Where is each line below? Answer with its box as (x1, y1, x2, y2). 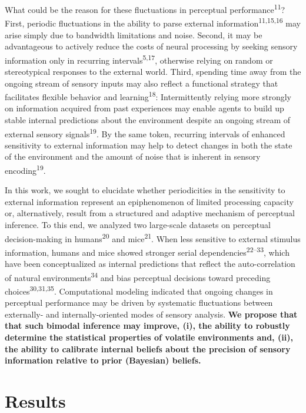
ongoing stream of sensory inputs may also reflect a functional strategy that (5, 77, 278, 89)
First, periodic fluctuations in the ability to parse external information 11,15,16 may (5, 15, 301, 29)
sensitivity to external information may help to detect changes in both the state (5, 138, 292, 151)
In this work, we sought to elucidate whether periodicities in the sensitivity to (5, 184, 285, 196)
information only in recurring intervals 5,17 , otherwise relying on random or (5, 52, 273, 66)
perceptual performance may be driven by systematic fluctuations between (5, 296, 273, 309)
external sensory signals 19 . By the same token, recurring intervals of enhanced (5, 125, 285, 140)
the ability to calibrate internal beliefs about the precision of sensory (5, 342, 291, 355)
